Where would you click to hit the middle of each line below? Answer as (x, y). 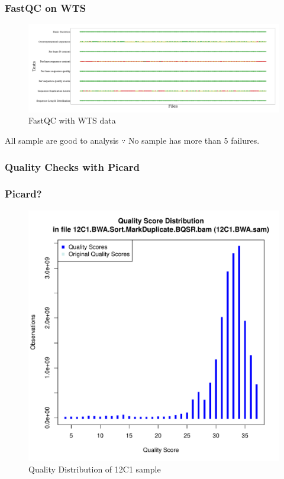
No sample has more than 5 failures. (194, 140)
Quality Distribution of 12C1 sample (95, 469)
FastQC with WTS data (72, 120)
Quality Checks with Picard (72, 166)
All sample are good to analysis (62, 140)
